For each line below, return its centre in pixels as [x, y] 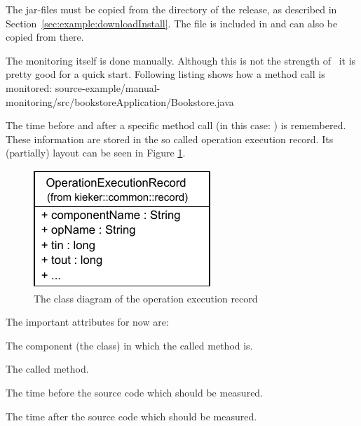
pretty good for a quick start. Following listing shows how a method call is [165, 74]
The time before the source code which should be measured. [135, 392]
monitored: [29, 87]
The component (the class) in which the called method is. [129, 345]
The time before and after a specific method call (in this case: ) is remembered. [176, 125]
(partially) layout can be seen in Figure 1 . [96, 153]
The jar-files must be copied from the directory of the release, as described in [171, 9]
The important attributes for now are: [87, 322]
